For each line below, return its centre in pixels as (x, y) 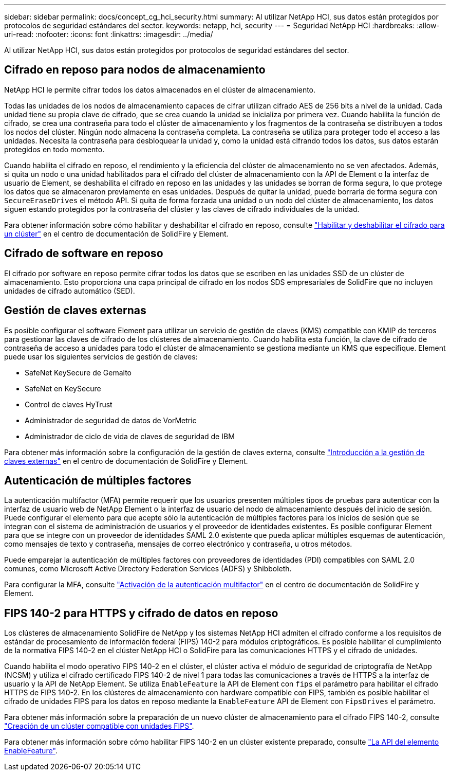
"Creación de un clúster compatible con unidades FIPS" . (99, 726)
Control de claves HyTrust (69, 404)
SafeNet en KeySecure (63, 388)
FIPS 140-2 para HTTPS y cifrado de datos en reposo (141, 613)
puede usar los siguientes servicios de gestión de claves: (101, 356)
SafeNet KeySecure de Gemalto (78, 372)
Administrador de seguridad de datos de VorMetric (111, 420)
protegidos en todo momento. (54, 149)
